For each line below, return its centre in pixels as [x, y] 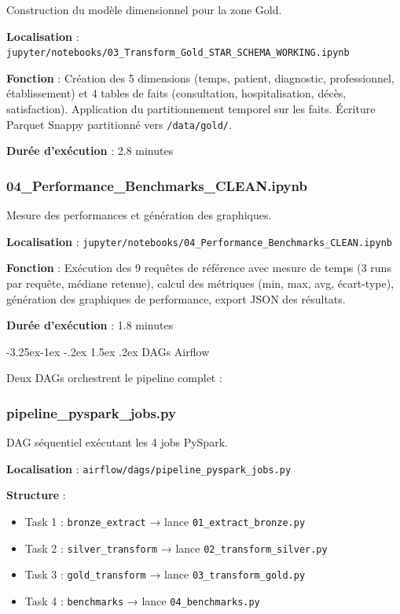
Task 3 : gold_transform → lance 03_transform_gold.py [165, 574]
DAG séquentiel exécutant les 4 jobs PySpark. [117, 442]
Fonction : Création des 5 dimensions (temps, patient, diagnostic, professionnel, [200, 77]
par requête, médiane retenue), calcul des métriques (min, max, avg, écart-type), [200, 283]
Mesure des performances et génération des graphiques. [139, 215]
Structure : [36, 495]
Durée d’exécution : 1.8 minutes [90, 325]
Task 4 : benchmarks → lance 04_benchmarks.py [142, 600]
